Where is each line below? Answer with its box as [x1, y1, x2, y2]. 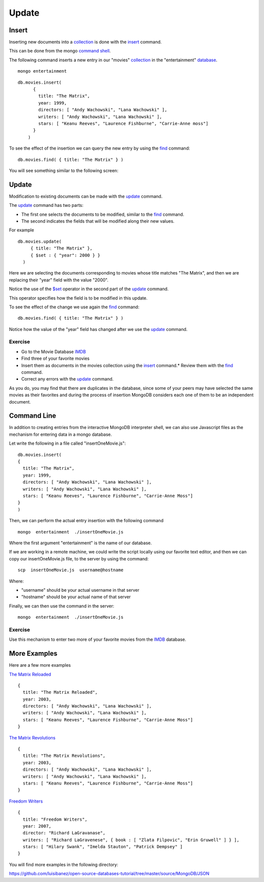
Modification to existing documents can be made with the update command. [9, 193, 163, 199]
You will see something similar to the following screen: [9, 167, 118, 174]
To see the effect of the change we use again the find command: [9, 304, 139, 310]
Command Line [9, 412, 56, 420]
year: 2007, [22, 823, 51, 829]
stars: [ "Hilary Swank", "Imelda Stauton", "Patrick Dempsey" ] [22, 844, 183, 850]
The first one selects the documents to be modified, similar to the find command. [21, 211, 184, 217]
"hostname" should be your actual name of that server [21, 594, 131, 600]
